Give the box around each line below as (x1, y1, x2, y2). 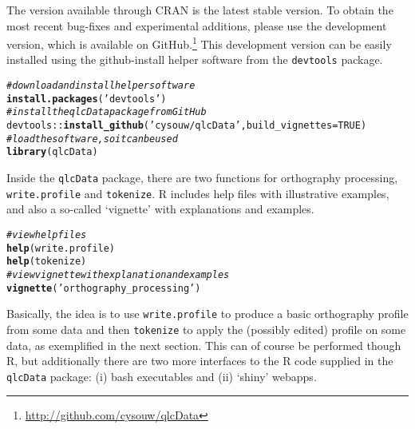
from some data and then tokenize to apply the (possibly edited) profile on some (6, 320, 406, 337)
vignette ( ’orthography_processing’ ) (6, 282, 201, 294)
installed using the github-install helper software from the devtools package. (6, 51, 383, 68)
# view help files (6, 228, 87, 240)
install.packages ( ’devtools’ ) (6, 93, 167, 105)
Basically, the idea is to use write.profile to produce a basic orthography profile (6, 305, 409, 322)
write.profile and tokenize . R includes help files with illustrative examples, (6, 185, 389, 201)
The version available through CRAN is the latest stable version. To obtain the (6, 2, 393, 18)
